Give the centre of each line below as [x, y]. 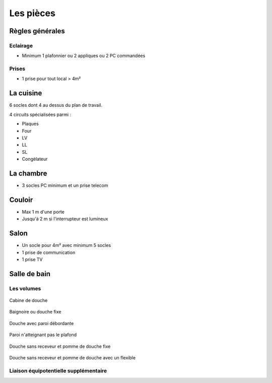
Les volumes [25, 288]
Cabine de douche [28, 300]
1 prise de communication [49, 252]
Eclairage [21, 45]
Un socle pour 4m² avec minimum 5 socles [66, 245]
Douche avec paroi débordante [42, 323]
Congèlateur [35, 159]
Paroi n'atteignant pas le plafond [43, 335]
